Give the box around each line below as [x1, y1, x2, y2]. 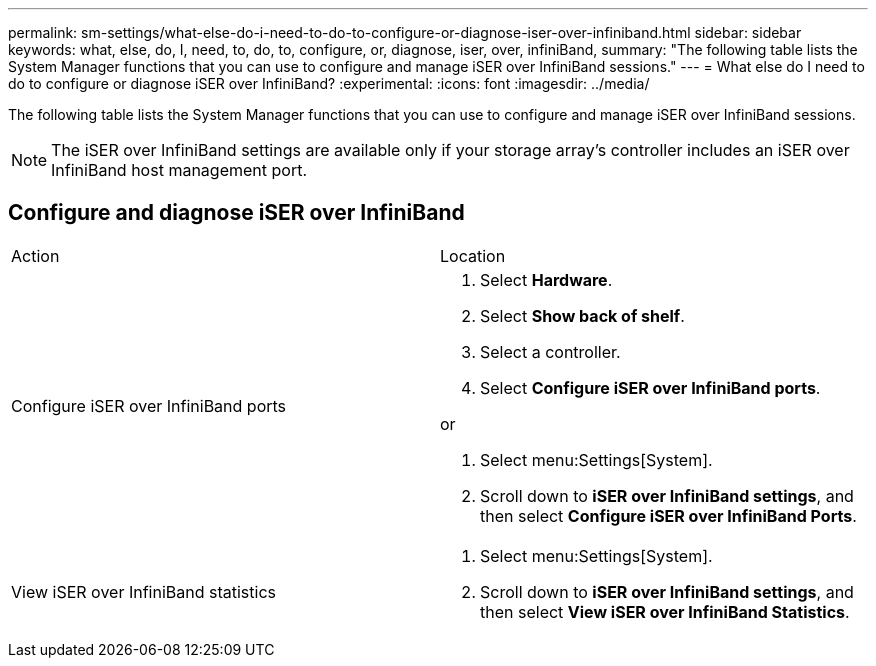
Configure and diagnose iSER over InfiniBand [8, 200, 465, 226]
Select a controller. [480, 341, 621, 362]
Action [11, 245, 60, 266]
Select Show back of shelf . [480, 305, 685, 326]
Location [440, 245, 506, 266]
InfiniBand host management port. [51, 160, 307, 180]
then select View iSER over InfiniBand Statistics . [480, 601, 850, 622]
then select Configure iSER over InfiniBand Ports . [480, 505, 857, 526]
